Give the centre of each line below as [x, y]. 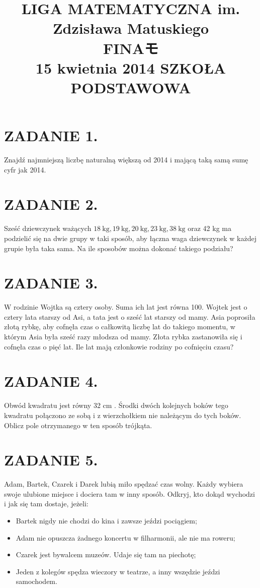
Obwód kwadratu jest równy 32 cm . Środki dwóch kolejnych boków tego [116, 405]
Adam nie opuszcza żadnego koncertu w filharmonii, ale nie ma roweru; [125, 537]
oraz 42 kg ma [209, 228]
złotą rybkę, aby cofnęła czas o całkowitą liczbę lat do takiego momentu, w [120, 327]
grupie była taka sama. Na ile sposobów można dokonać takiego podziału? [119, 248]
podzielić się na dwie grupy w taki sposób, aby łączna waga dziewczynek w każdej [130, 238]
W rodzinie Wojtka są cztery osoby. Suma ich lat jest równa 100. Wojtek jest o [126, 307]
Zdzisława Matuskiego [131, 28]
